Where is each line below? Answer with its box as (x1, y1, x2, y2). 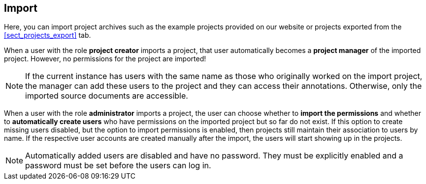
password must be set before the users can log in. (25, 160, 211, 171)
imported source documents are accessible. (25, 91, 188, 101)
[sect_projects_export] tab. (4, 31, 91, 40)
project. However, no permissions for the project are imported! (4, 54, 206, 63)
